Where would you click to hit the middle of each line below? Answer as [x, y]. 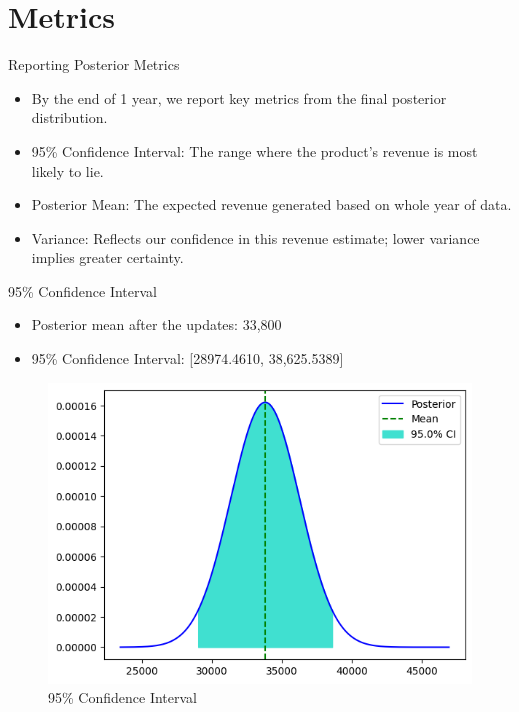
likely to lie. [67, 170]
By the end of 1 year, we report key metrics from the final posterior [239, 97]
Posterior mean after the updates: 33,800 [156, 324]
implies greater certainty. [107, 257]
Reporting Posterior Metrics [94, 64]
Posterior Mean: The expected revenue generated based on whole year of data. [271, 204]
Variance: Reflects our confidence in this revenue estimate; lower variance [255, 237]
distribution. [69, 117]
